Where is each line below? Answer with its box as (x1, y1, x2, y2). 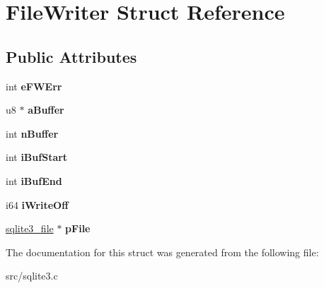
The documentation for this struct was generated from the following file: (6, 244, 319, 259)
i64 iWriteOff (6, 197, 69, 212)
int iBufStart (6, 150, 68, 164)
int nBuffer (6, 126, 59, 140)
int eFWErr (6, 78, 62, 93)
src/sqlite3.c (6, 268, 58, 283)
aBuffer (28, 102, 64, 117)
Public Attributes (6, 45, 137, 67)
